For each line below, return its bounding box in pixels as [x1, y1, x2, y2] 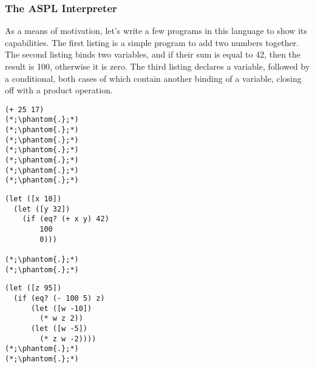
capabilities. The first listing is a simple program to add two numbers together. [5, 36, 299, 49]
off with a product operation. [5, 84, 113, 96]
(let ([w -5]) [30, 324, 88, 333]
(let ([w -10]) [30, 304, 92, 313]
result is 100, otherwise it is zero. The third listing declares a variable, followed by [5, 60, 310, 72]
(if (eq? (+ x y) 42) [22, 215, 109, 224]
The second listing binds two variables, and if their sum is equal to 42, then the [5, 48, 301, 61]
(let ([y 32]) [13, 204, 70, 213]
